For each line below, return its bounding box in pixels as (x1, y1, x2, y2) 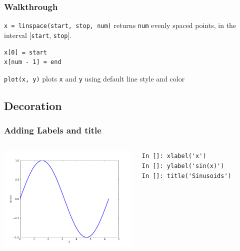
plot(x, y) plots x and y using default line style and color (4, 73, 185, 83)
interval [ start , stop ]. (4, 29, 72, 40)
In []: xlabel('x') (141, 152, 206, 160)
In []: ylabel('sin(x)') (141, 162, 224, 169)
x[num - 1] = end (4, 58, 61, 66)
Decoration (4, 97, 62, 113)
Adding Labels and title (4, 124, 101, 136)
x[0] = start (4, 48, 47, 56)
